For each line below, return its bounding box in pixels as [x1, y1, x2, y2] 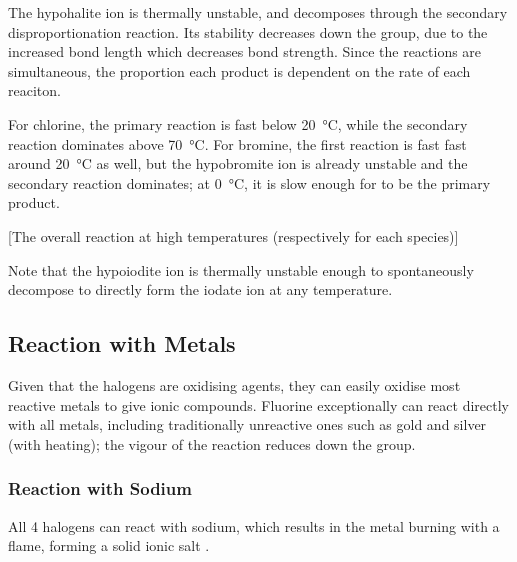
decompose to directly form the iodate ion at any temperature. [8, 279, 393, 300]
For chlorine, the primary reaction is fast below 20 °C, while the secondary [8, 113, 468, 134]
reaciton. [8, 80, 61, 101]
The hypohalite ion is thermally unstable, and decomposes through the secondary [8, 2, 508, 22]
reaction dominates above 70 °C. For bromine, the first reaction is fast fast [8, 133, 467, 154]
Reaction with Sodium [8, 476, 192, 501]
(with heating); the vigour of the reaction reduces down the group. [8, 433, 416, 454]
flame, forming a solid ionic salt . [8, 535, 210, 556]
